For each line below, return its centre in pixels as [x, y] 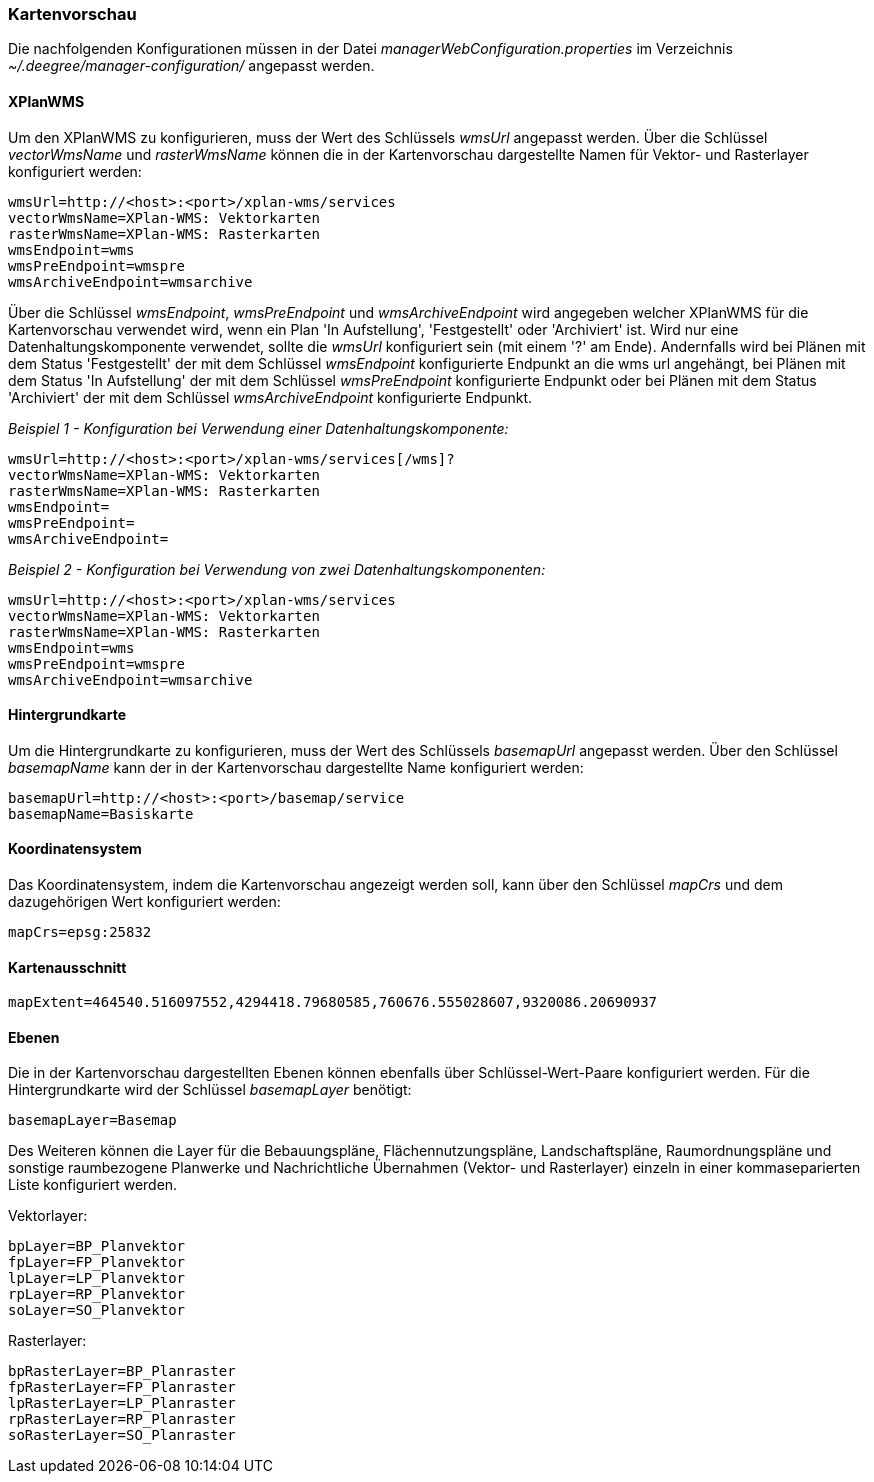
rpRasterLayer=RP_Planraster [122, 1419]
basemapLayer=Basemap [92, 1120]
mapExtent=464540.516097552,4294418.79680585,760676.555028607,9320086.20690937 [333, 1002]
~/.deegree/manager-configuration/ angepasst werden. [191, 66]
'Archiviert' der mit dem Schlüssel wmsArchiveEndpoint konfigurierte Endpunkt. [270, 397]
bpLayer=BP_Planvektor [97, 1246]
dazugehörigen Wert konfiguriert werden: [144, 902]
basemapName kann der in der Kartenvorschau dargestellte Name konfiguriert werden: [296, 767]
